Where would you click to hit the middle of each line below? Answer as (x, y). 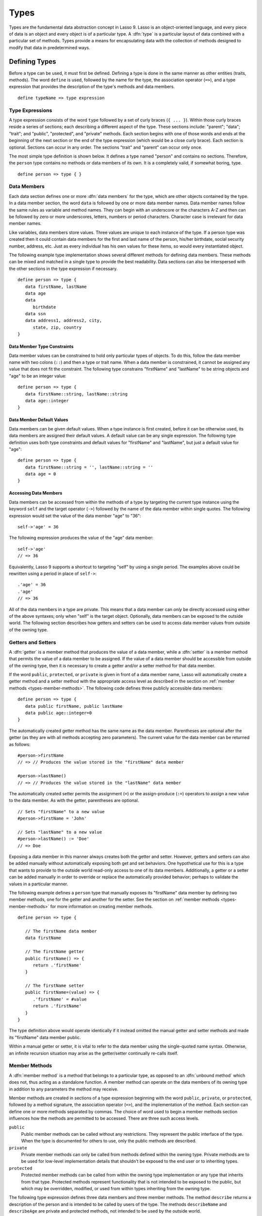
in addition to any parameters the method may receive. (64, 1089)
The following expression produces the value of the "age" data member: (81, 538)
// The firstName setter (55, 986)
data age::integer (47, 401)
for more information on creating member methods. (101, 906)
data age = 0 (41, 474)
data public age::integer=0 (58, 713)
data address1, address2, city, (64, 321)
